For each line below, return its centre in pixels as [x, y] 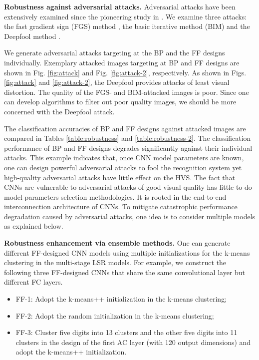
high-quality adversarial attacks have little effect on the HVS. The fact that [120, 177]
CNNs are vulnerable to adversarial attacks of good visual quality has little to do [128, 187]
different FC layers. [33, 282]
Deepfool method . [32, 36]
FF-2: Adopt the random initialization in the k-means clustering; [115, 315]
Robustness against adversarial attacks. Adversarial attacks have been [120, 6]
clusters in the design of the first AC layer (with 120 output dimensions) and [133, 342]
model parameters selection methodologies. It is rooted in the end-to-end [115, 196]
